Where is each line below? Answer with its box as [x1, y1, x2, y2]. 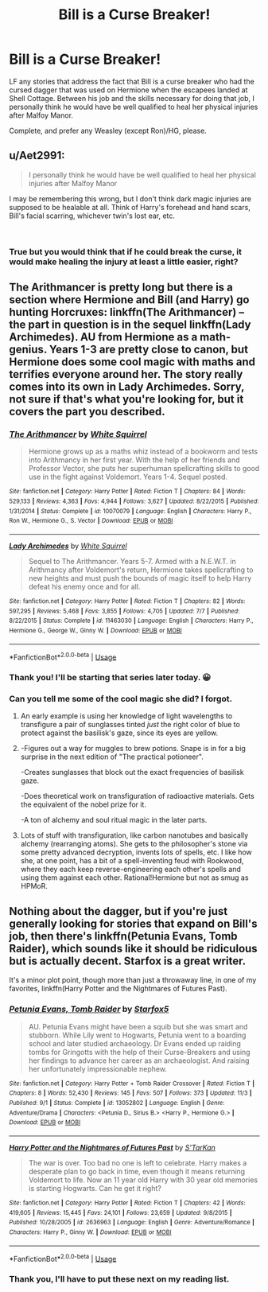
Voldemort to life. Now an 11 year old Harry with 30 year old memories [28, 1175, 258, 1185]
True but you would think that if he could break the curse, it [9, 246, 242, 257]
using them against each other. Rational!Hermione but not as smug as [20, 873, 249, 882]
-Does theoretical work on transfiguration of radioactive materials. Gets [20, 792, 255, 801]
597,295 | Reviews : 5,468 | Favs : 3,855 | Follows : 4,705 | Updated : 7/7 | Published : [9, 607, 240, 615]
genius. [9, 343, 47, 356]
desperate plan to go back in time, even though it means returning [28, 1166, 246, 1176]
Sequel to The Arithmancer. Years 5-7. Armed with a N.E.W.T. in [28, 556, 237, 566]
